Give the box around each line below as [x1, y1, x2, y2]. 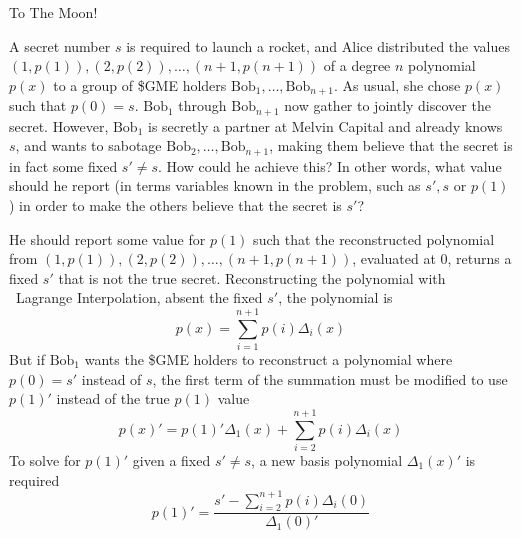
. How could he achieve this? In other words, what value [158, 155, 502, 176]
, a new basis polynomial [251, 449, 403, 470]
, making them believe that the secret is [269, 135, 513, 156]
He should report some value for [9, 228, 206, 249]
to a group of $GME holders [53, 74, 227, 95]
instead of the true [56, 388, 170, 409]
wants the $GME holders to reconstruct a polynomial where [84, 349, 453, 370]
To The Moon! [9, 2, 98, 22]
